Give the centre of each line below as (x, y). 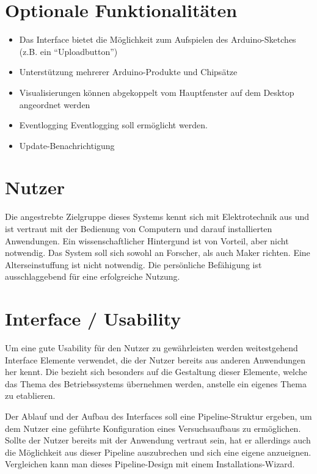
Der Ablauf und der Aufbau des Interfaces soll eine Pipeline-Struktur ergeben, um (158, 416)
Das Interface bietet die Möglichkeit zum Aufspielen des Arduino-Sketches (158, 39)
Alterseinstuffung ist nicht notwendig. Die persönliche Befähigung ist (133, 264)
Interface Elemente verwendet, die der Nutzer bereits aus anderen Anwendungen (155, 359)
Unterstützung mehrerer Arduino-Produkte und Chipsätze (128, 72)
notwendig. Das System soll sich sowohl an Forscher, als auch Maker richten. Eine (158, 253)
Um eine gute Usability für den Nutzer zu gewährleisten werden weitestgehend (151, 348)
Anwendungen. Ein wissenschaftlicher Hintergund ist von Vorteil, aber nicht (147, 240)
